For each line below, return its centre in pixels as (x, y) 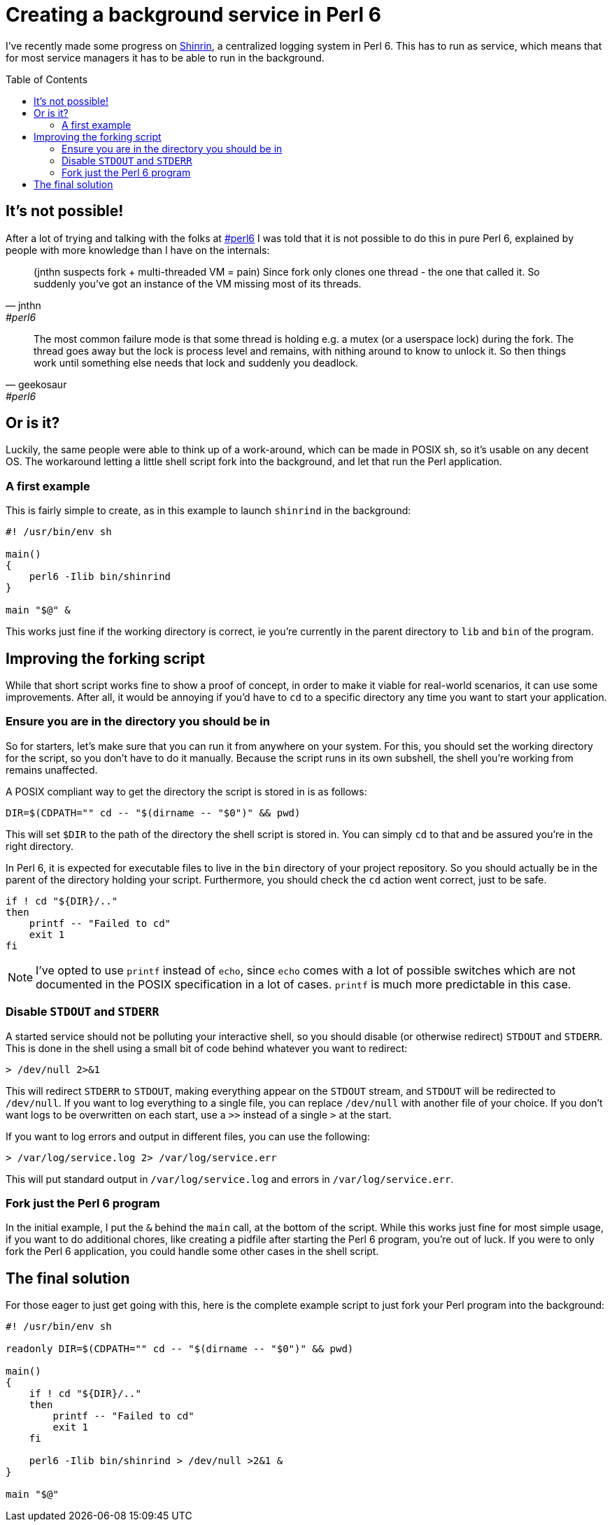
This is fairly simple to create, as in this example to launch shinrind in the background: (208, 511)
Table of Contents (47, 79)
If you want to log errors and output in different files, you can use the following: (188, 1136)
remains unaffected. (52, 769)
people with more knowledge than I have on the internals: (138, 250)
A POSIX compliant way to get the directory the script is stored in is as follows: (186, 791)
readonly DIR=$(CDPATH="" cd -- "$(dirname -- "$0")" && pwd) (180, 1349)
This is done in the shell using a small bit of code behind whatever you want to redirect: (207, 1048)
